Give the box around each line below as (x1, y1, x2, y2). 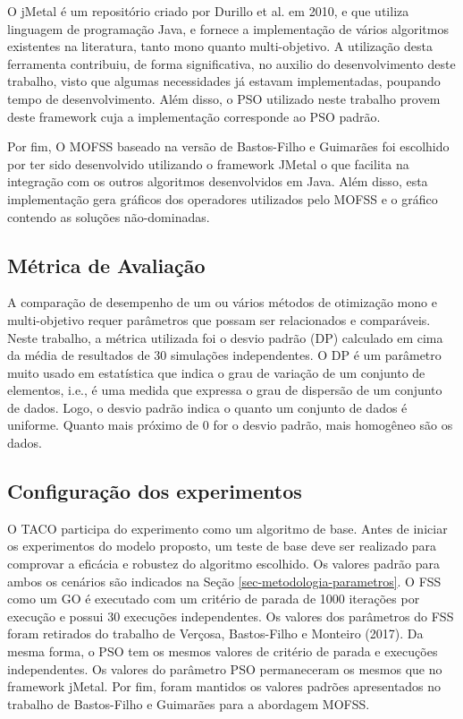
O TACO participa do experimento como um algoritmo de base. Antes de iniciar (7, 518, 448, 537)
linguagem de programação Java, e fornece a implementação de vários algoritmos (7, 19, 449, 38)
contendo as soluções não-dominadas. (7, 207, 210, 226)
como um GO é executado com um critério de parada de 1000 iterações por (7, 589, 420, 608)
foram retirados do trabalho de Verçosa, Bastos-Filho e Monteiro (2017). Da (7, 624, 424, 643)
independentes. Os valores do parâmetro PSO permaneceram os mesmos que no (7, 659, 442, 678)
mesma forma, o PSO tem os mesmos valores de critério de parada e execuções (7, 642, 438, 661)
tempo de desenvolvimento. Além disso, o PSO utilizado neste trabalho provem (7, 89, 441, 107)
